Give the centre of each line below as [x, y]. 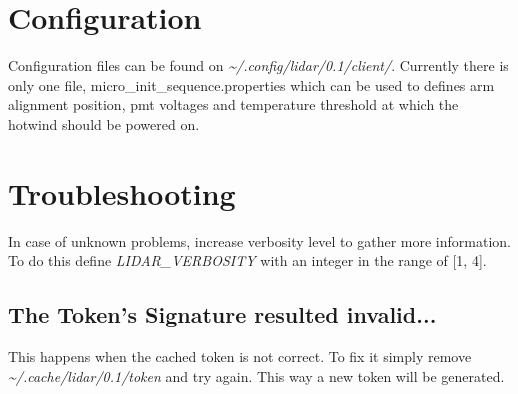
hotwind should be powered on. [104, 123]
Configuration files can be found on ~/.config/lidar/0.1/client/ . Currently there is [258, 65]
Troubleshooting [122, 192]
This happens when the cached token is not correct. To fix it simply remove [240, 356]
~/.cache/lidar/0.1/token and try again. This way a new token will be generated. [256, 375]
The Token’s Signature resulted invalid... [222, 314]
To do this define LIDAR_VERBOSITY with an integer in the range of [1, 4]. [247, 260]
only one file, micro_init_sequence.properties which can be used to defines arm [251, 84]
